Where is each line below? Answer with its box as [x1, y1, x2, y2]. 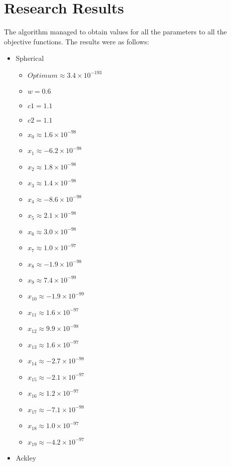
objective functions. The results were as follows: [4, 36, 149, 46]
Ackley [15, 452, 36, 463]
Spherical [15, 53, 44, 63]
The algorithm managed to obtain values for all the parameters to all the [4, 26, 227, 37]
